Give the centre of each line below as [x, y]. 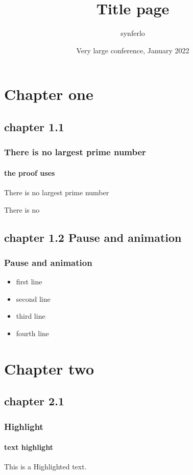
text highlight [29, 447]
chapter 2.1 [34, 401]
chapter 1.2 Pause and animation [93, 237]
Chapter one [49, 94]
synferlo [133, 33]
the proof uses [30, 172]
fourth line [33, 333]
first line [29, 282]
